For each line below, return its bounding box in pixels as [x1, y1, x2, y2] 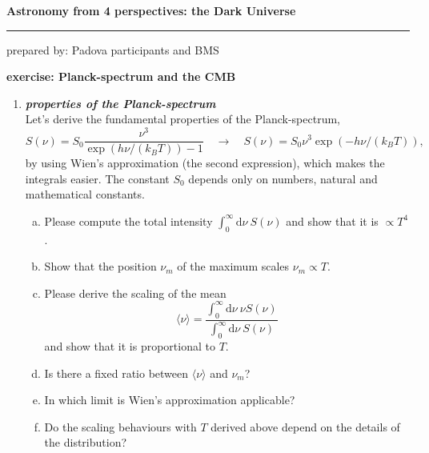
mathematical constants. [25, 186, 145, 202]
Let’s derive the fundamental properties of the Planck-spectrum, [25, 110, 340, 127]
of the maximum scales [177, 258, 290, 275]
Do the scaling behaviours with [44, 418, 197, 435]
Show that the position [44, 258, 157, 275]
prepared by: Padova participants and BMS [6, 41, 219, 58]
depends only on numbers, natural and [188, 170, 378, 186]
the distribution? [44, 434, 127, 451]
